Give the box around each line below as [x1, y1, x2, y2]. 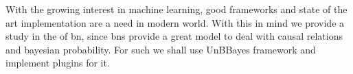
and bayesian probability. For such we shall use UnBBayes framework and [5, 42, 316, 56]
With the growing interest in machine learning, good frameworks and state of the [5, 2, 348, 16]
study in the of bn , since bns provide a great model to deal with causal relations [5, 29, 343, 43]
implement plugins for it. [5, 56, 110, 70]
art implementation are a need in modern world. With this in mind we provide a [5, 15, 345, 29]
